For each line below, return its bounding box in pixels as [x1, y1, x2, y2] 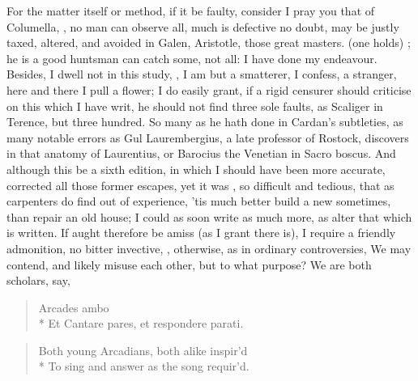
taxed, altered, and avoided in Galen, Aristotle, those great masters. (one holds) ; [6, 34, 411, 51]
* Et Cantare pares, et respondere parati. [38, 315, 244, 332]
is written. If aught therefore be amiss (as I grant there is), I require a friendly [6, 224, 396, 241]
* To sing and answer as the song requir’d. [38, 358, 250, 375]
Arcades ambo [38, 298, 109, 315]
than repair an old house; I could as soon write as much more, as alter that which [6, 208, 412, 225]
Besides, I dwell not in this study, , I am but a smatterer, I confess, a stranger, [6, 66, 397, 83]
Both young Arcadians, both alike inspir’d [38, 341, 248, 358]
